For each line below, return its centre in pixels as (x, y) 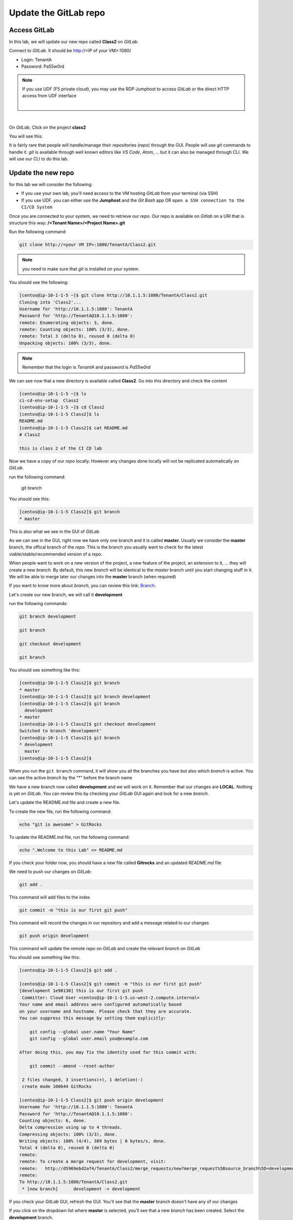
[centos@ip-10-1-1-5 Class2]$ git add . (68, 970)
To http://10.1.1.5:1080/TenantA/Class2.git (73, 1182)
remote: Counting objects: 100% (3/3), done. (75, 330)
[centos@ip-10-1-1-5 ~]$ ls (53, 394)
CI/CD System (37, 207)
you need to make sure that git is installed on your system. (81, 269)
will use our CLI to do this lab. (39, 159)
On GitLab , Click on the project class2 (48, 127)
